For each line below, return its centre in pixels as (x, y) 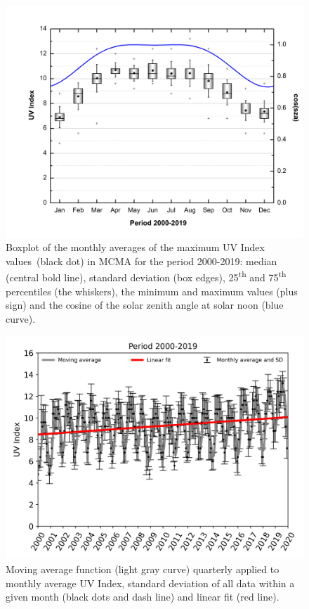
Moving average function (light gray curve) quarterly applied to (143, 569)
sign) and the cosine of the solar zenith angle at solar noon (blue (145, 305)
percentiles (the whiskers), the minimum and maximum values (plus (152, 291)
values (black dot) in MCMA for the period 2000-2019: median (142, 261)
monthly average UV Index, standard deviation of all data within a (150, 583)
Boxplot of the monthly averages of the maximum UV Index (135, 247)
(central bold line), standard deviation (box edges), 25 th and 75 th (146, 276)
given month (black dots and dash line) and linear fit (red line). (143, 597)
